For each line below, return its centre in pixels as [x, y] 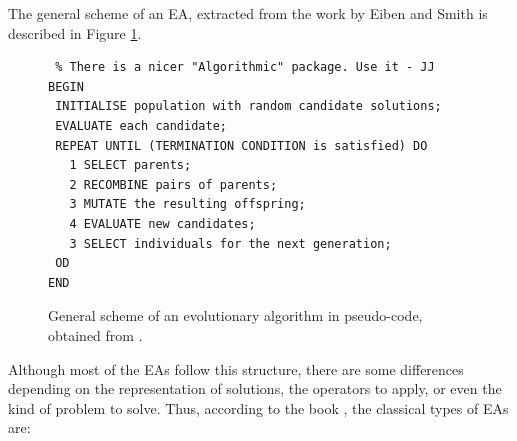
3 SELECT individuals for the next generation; [230, 243]
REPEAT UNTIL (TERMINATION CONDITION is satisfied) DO [241, 145]
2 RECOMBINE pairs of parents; [173, 184]
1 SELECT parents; [130, 165]
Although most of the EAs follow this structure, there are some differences [236, 368]
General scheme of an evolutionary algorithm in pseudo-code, [235, 315]
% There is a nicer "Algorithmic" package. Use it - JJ [245, 67]
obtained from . [95, 334]
